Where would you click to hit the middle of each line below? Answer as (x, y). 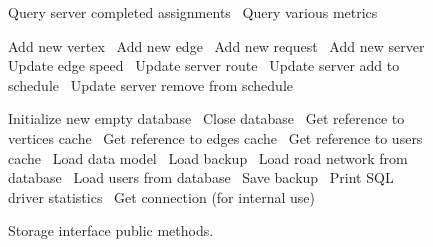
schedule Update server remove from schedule (151, 84)
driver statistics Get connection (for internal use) (162, 196)
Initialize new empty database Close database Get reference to (206, 118)
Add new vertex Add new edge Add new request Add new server (216, 45)
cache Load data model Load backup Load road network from (208, 157)
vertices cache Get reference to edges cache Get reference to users (215, 137)
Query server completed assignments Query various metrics (193, 12)
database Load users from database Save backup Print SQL (201, 177)
